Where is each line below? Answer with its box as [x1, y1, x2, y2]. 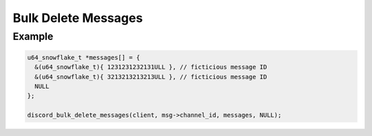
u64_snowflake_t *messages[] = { [27, 54, 141, 61]
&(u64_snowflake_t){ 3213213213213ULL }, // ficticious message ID [34, 73, 267, 80]
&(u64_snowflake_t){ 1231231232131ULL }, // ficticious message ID [34, 63, 267, 71]
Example [12, 30, 54, 43]
